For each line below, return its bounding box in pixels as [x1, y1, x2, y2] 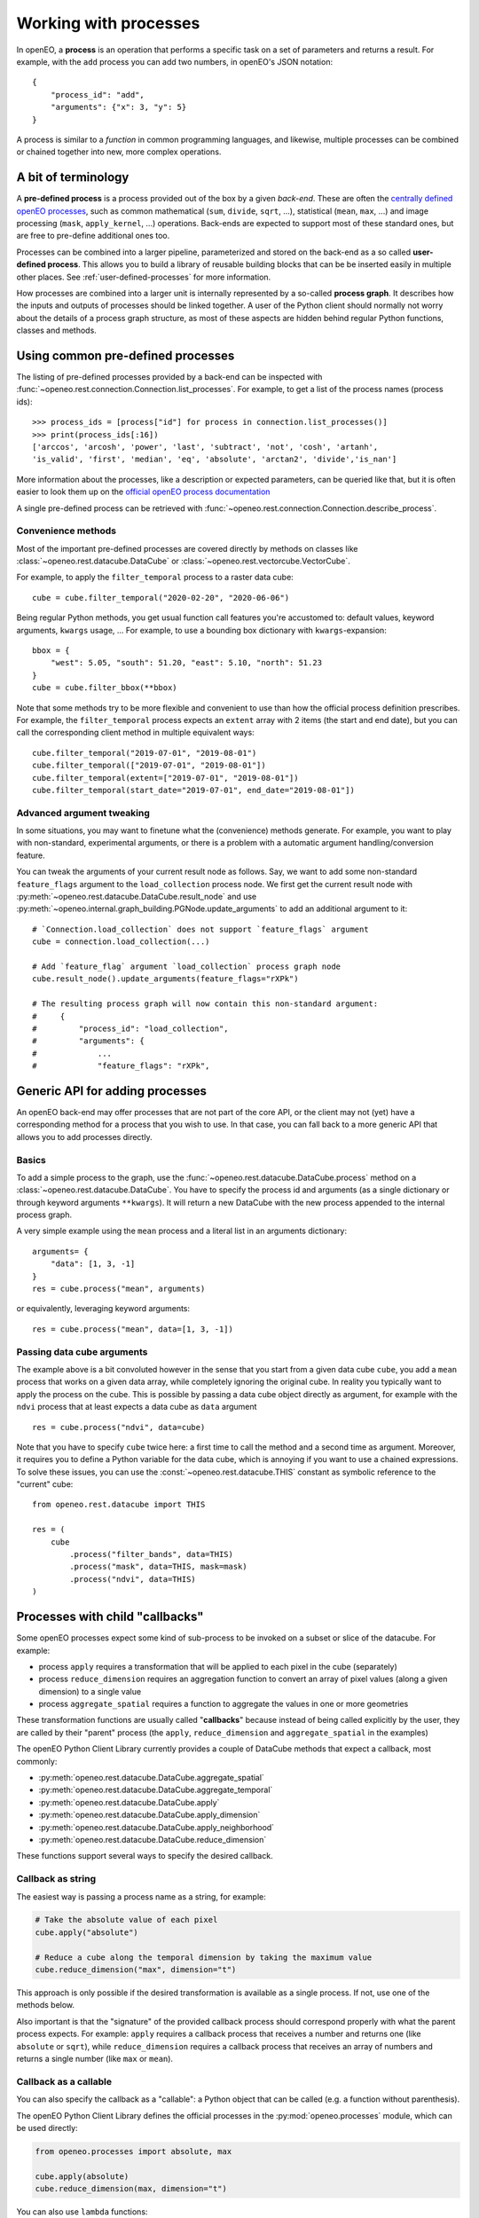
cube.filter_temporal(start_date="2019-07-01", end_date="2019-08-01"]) [32, 785, 355, 795]
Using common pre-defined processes [16, 348, 235, 363]
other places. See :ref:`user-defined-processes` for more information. [16, 271, 271, 282]
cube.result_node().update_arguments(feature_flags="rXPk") [32, 974, 299, 984]
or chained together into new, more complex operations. [16, 146, 222, 157]
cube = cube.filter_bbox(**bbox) [32, 683, 177, 693]
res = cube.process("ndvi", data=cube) [32, 1422, 206, 1432]
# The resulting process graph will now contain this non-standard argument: [32, 999, 379, 1009]
